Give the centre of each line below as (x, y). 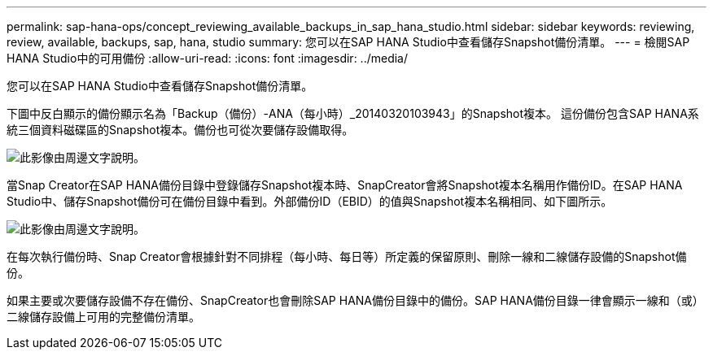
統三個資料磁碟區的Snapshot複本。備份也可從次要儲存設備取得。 (180, 130)
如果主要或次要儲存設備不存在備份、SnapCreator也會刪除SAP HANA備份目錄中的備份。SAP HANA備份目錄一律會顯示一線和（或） (355, 300)
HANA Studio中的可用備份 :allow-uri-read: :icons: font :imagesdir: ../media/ (208, 58)
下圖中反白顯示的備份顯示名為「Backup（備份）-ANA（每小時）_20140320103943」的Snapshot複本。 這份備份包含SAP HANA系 (353, 113)
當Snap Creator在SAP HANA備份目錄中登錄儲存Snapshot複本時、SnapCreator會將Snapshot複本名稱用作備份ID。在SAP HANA (345, 185)
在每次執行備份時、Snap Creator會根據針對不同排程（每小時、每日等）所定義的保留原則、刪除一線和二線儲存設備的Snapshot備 (347, 256)
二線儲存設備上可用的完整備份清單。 (103, 317)
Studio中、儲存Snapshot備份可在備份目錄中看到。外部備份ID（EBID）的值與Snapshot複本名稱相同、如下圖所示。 (310, 201)
